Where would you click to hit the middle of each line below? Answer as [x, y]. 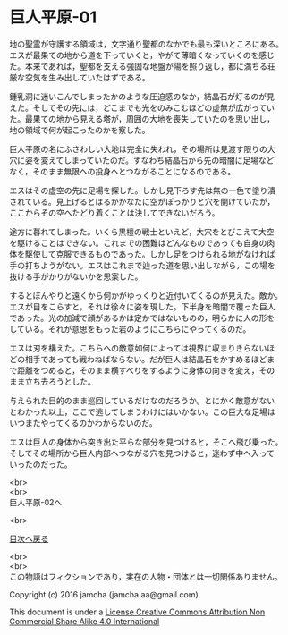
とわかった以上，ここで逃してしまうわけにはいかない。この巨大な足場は [142, 411]
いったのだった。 [41, 464]
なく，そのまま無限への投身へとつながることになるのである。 [123, 171]
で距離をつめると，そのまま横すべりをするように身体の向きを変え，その [142, 370]
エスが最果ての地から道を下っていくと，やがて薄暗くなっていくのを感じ [142, 55]
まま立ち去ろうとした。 [52, 381]
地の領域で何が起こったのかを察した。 [80, 130]
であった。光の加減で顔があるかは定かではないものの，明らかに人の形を [142, 317]
